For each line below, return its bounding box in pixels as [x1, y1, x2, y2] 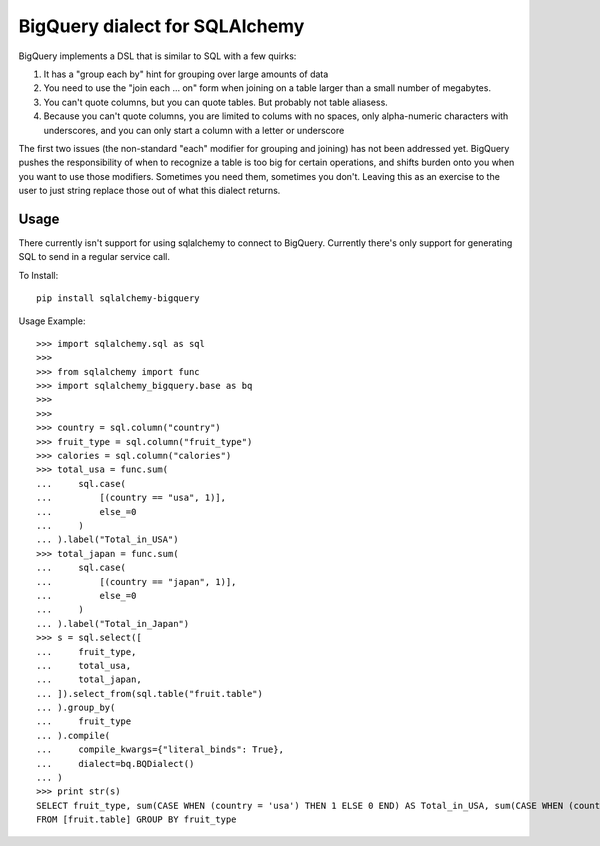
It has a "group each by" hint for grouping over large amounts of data [43, 68, 329, 80]
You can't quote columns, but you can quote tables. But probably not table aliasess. [43, 96, 389, 108]
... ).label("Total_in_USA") [36, 534, 179, 545]
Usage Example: [18, 315, 86, 327]
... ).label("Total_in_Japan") [36, 618, 190, 629]
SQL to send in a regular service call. [18, 251, 170, 263]
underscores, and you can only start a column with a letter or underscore [43, 124, 345, 136]
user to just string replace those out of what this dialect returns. [18, 185, 281, 197]
